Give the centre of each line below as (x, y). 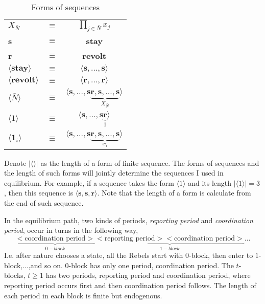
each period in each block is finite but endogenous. (83, 295)
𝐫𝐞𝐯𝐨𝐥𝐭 (23, 80)
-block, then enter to (221, 255)
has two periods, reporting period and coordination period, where (148, 275)
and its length (210, 182)
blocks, (15, 275)
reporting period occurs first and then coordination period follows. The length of (130, 285)
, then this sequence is (39, 193)
